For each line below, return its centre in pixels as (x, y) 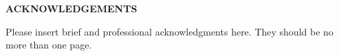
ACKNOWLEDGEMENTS (72, 8)
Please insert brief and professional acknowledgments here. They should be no (169, 31)
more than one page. (49, 45)
